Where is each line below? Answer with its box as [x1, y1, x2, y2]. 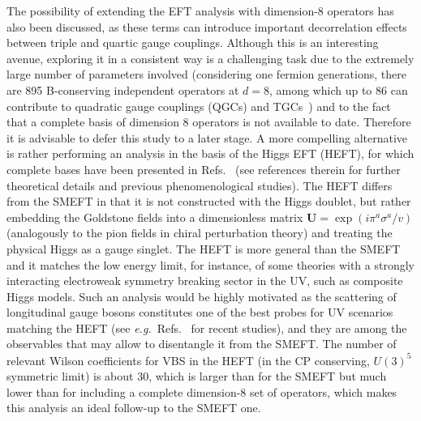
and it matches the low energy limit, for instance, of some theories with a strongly [6, 256, 415, 273]
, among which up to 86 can [268, 81, 408, 98]
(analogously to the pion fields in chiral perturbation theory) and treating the [6, 224, 393, 241]
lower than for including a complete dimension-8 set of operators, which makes [6, 383, 397, 400]
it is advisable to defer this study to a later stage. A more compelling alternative [6, 129, 408, 146]
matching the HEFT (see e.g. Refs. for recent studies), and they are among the [6, 319, 407, 336]
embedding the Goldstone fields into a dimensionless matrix [6, 208, 303, 225]
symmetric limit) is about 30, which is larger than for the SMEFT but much [6, 368, 387, 385]
